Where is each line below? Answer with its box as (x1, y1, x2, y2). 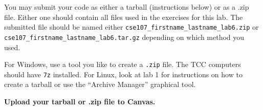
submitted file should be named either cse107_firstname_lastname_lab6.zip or (4, 21, 259, 32)
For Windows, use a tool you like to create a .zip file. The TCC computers (4, 59, 241, 70)
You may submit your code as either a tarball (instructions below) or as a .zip (4, 2, 249, 12)
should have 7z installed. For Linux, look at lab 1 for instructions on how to (4, 69, 243, 79)
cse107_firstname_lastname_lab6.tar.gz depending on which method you (4, 31, 245, 42)
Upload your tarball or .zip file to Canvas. (4, 96, 156, 106)
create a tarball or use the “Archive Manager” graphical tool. (4, 79, 196, 90)
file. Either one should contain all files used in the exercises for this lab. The (4, 11, 243, 22)
